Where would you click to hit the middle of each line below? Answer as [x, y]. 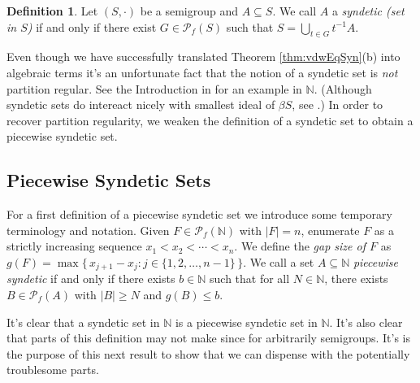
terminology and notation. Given [88, 230]
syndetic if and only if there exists [91, 279]
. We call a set [279, 261]
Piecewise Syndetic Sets [109, 180]
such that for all [250, 279]
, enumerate [330, 230]
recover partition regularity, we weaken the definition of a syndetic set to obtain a [210, 120]
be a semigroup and [189, 11]
